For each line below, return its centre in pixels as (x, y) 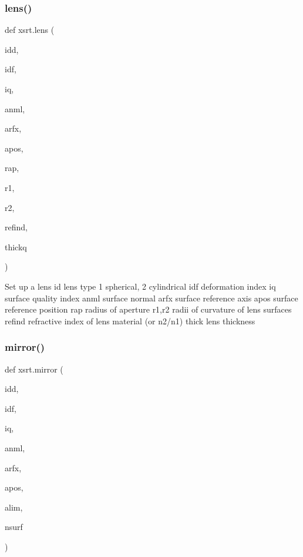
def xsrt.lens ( (30, 30)
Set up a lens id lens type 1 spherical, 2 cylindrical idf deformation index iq (140, 286)
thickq (16, 246)
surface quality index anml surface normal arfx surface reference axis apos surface (151, 298)
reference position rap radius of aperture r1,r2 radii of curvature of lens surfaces (148, 309)
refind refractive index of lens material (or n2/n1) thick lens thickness (130, 321)
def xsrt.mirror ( (34, 369)
